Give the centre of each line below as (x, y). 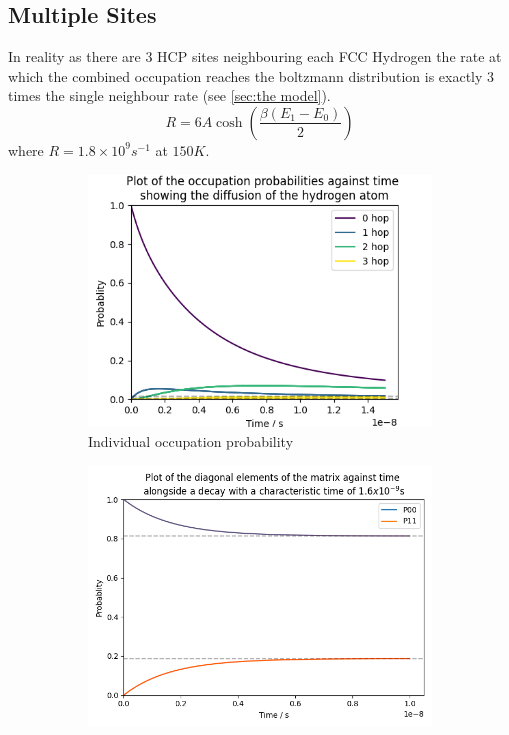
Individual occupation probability (191, 440)
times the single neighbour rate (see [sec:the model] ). (169, 95)
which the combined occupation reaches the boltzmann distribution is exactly (245, 75)
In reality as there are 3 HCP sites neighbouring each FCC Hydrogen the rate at (255, 56)
